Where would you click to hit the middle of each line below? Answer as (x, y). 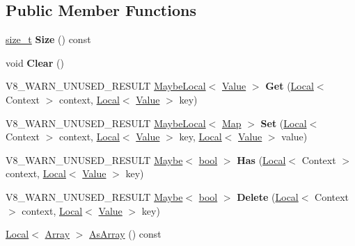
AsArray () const (125, 234)
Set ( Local (284, 123)
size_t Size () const (48, 39)
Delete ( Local (268, 196)
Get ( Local (290, 86)
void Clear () (35, 62)
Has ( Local (261, 159)
